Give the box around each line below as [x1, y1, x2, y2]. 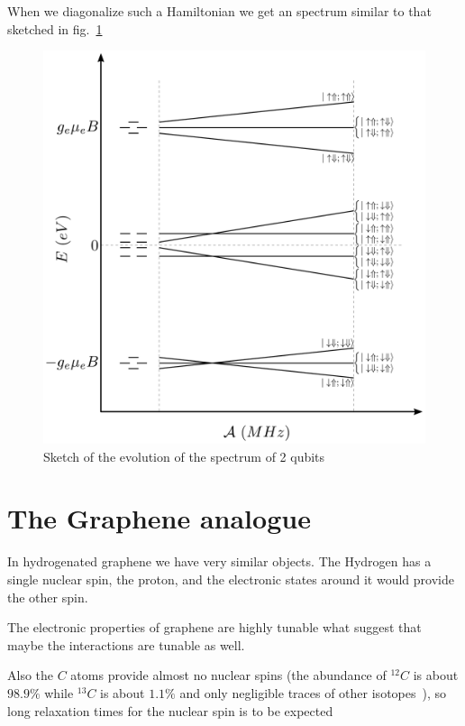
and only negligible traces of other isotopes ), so [179, 683, 447, 702]
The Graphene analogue [7, 500, 311, 537]
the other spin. [7, 587, 88, 606]
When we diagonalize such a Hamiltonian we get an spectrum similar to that [7, 2, 432, 20]
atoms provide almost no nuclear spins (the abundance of [70, 666, 387, 685]
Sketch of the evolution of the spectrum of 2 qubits [43, 446, 325, 465]
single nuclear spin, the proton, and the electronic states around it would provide [7, 570, 454, 588]
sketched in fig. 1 [7, 19, 103, 38]
